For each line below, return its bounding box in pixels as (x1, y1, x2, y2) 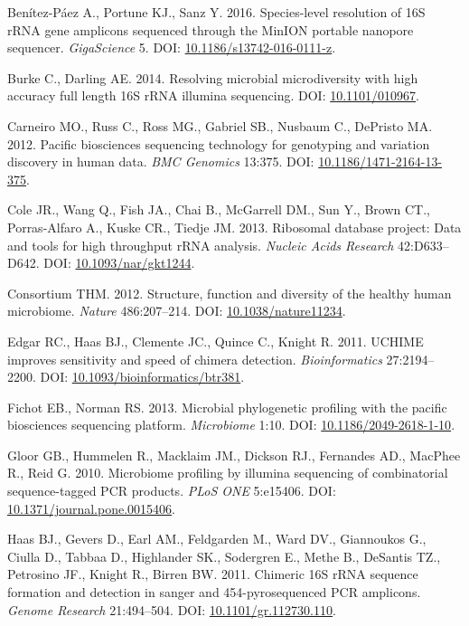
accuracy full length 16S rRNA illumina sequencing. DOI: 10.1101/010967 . (7, 86, 419, 105)
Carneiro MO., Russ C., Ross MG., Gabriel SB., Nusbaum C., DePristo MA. (7, 116, 433, 135)
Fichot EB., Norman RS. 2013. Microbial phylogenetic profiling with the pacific (7, 397, 447, 416)
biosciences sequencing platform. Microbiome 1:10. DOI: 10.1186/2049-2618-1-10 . (7, 415, 455, 434)
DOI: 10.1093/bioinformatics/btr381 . (40, 367, 245, 386)
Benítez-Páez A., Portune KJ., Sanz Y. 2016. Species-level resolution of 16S (7, 3, 426, 21)
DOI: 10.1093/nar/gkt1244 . (43, 253, 195, 272)
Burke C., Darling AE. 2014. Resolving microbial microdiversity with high (7, 68, 418, 87)
